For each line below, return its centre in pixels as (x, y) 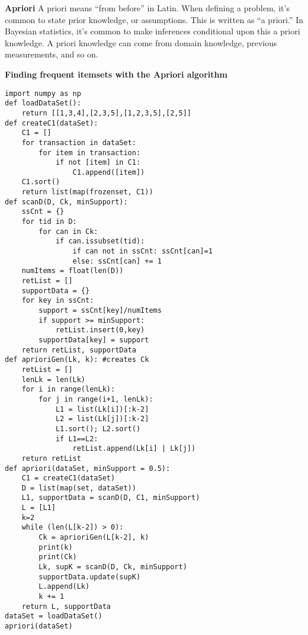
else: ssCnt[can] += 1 (117, 261)
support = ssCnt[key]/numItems (100, 310)
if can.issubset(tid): (100, 241)
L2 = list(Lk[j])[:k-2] (102, 419)
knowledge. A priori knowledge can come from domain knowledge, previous (141, 42)
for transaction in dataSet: (79, 142)
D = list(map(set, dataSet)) (79, 488)
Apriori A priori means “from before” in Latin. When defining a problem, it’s (147, 8)
